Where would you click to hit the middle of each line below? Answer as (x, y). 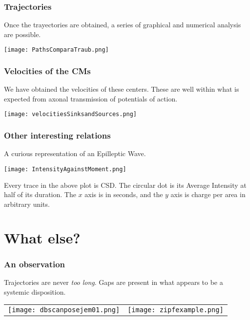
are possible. (22, 34)
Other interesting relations (57, 135)
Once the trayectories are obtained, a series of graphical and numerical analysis (123, 25)
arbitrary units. (27, 204)
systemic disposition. (35, 291)
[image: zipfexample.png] (176, 310)
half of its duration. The (40, 194)
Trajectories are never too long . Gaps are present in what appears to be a (114, 282)
